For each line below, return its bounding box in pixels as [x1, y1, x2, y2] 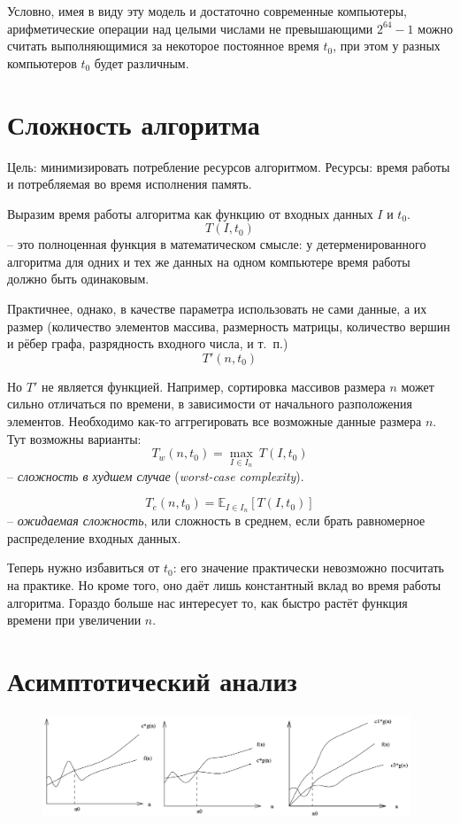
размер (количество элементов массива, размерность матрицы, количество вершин [7, 316, 450, 335]
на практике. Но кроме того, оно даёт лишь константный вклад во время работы [7, 576, 441, 595]
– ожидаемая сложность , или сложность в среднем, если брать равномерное [7, 511, 425, 530]
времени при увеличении [7, 610, 142, 629]
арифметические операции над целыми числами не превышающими [7, 19, 373, 37]
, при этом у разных [333, 36, 441, 55]
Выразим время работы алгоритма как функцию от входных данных [7, 204, 373, 222]
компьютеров [7, 53, 77, 72]
